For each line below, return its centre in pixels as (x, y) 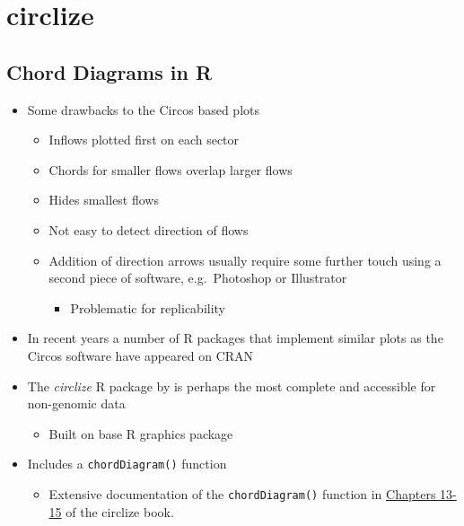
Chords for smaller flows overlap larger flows (171, 169)
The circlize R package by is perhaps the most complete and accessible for (232, 386)
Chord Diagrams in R (109, 71)
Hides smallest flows (104, 200)
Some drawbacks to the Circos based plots (143, 109)
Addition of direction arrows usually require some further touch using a (245, 260)
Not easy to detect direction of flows (149, 229)
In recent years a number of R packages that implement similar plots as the (235, 338)
